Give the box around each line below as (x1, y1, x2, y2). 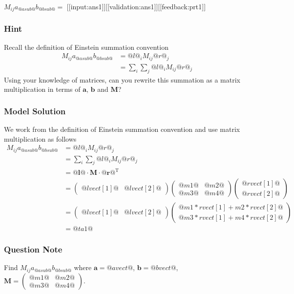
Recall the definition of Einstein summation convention (4, 42, 168, 52)
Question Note (4, 243, 63, 255)
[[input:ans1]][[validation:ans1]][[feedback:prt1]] (66, 1, 206, 11)
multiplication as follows (4, 133, 77, 144)
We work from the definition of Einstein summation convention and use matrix (4, 124, 240, 134)
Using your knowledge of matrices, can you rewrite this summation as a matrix (4, 74, 240, 84)
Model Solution (4, 105, 66, 117)
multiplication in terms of (4, 84, 81, 94)
